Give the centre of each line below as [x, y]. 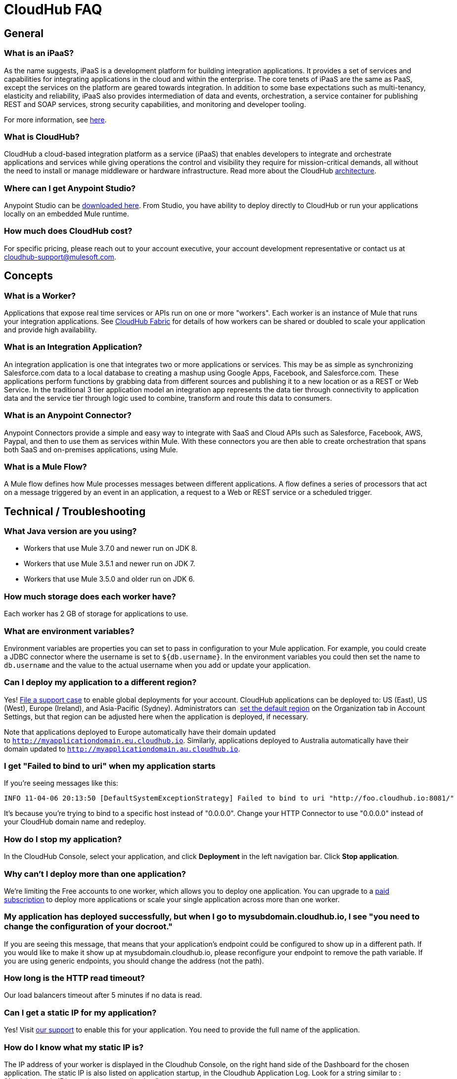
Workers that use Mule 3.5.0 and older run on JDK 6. [109, 579]
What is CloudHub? [42, 136]
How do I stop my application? [63, 839]
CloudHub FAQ [53, 9]
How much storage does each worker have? [90, 596]
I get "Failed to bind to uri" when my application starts [110, 766]
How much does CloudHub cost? [68, 231]
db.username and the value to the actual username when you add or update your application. [157, 665]
